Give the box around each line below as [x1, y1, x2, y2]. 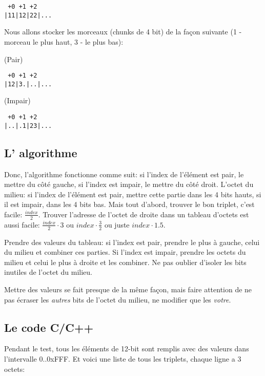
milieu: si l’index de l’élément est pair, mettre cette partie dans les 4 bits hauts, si [4, 189, 261, 199]
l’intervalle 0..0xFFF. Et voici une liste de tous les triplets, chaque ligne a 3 [4, 353, 241, 364]
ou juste [104, 219, 130, 230]
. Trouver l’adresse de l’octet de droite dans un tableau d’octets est [38, 209, 249, 219]
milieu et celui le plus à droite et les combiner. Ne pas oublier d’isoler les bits [4, 256, 247, 267]
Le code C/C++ [4, 319, 94, 335]
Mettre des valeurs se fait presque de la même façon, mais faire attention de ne [4, 284, 252, 294]
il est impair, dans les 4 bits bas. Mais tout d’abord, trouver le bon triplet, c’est [4, 199, 255, 210]
